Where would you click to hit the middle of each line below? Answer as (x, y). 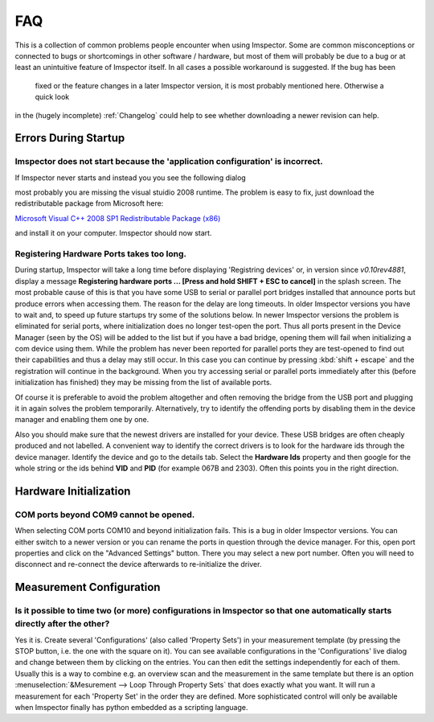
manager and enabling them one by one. (82, 420)
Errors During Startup (70, 138)
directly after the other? (62, 624)
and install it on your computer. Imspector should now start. (113, 233)
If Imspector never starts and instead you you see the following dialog (131, 178)
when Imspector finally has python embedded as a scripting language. (131, 708)
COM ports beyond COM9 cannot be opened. (105, 515)
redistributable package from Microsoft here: (89, 203)
